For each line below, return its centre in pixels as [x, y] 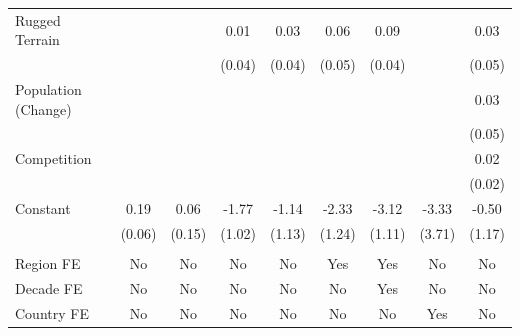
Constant [43, 208]
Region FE [48, 262]
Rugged [38, 19]
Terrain [37, 39]
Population [48, 89]
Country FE [52, 312]
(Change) [43, 108]
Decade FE [49, 287]
